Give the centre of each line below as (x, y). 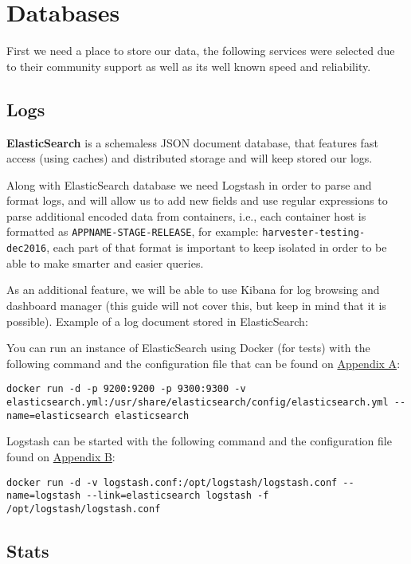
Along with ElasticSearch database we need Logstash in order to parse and (189, 184)
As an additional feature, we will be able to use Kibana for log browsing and (193, 290)
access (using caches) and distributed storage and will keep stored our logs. (190, 158)
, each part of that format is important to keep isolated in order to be (217, 247)
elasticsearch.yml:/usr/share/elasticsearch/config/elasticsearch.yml (198, 403)
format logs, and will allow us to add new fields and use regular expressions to (197, 200)
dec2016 (27, 249)
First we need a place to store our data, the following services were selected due (201, 51)
